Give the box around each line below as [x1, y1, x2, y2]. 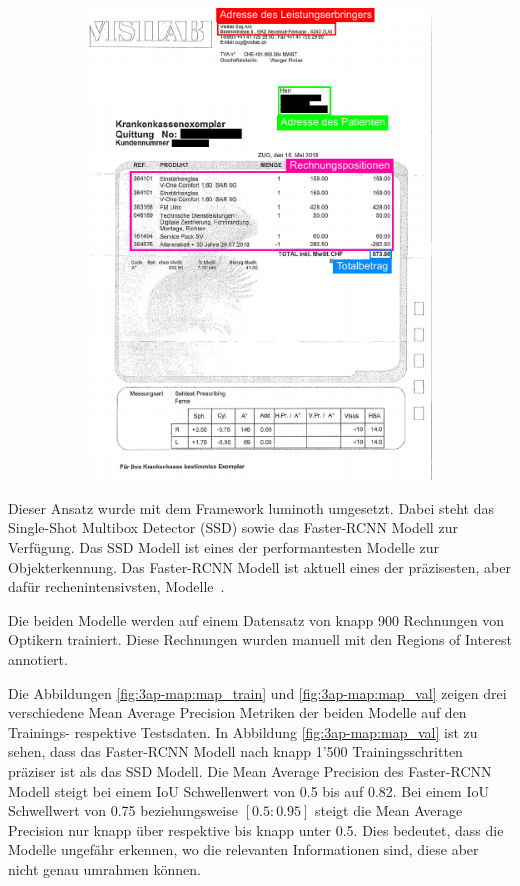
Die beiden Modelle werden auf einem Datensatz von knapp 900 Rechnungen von [8, 609, 505, 630]
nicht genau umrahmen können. [8, 858, 201, 879]
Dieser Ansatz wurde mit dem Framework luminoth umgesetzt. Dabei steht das [8, 497, 495, 518]
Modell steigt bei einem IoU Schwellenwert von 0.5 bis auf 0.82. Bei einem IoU [8, 780, 489, 801]
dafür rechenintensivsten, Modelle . [8, 576, 225, 597]
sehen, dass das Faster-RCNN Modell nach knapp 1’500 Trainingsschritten [8, 741, 463, 762]
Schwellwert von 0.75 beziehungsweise [8, 800, 238, 821]
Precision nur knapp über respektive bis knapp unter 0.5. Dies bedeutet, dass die [8, 819, 504, 840]
